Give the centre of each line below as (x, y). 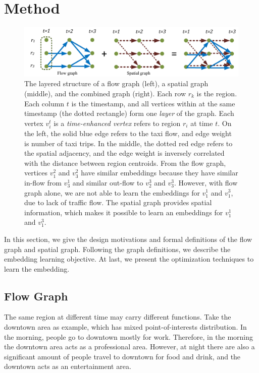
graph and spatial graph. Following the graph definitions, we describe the (117, 249)
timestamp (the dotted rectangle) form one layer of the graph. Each (129, 113)
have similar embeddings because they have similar (160, 173)
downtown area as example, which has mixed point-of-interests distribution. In (125, 327)
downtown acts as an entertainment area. (68, 366)
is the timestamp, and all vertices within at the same (153, 103)
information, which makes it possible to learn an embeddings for (124, 212)
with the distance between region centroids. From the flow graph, (125, 163)
